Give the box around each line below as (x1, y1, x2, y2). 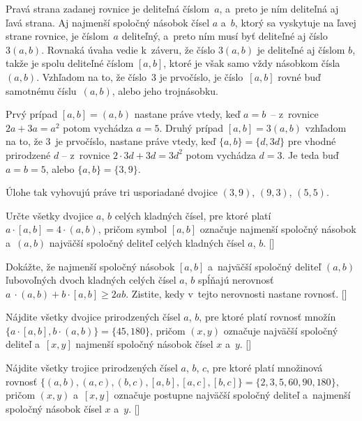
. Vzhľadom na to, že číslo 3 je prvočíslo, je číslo (36, 69, 243, 84)
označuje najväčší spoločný (223, 323, 338, 337)
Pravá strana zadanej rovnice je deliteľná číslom (6, 1, 210, 15)
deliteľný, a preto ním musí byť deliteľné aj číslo (121, 29, 328, 43)
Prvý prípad (6, 107, 58, 121)
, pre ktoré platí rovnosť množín (199, 309, 336, 324)
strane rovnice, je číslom (6, 29, 109, 43)
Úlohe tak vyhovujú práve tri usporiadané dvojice (6, 185, 218, 199)
